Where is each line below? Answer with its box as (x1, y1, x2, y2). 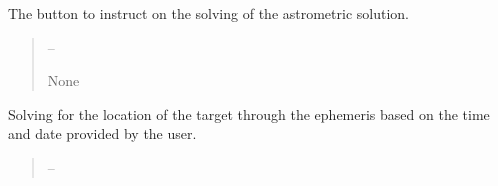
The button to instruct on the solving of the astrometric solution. (8, 3, 410, 23)
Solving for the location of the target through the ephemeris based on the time (8, 103, 490, 124)
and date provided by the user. (8, 123, 197, 144)
